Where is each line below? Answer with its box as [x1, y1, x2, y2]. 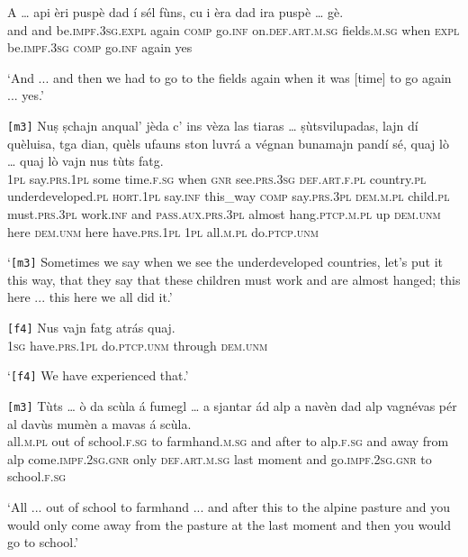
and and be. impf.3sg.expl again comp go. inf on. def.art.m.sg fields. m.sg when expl [7, 20, 460, 39]
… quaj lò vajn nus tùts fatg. [7, 151, 164, 170]
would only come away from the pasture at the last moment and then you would [7, 515, 451, 534]
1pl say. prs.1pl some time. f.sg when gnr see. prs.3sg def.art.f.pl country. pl [7, 169, 427, 187]
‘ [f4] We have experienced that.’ [7, 366, 189, 385]
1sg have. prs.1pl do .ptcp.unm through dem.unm [7, 335, 268, 354]
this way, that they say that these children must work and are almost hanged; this [7, 269, 461, 288]
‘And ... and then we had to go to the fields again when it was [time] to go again [7, 68, 452, 87]
